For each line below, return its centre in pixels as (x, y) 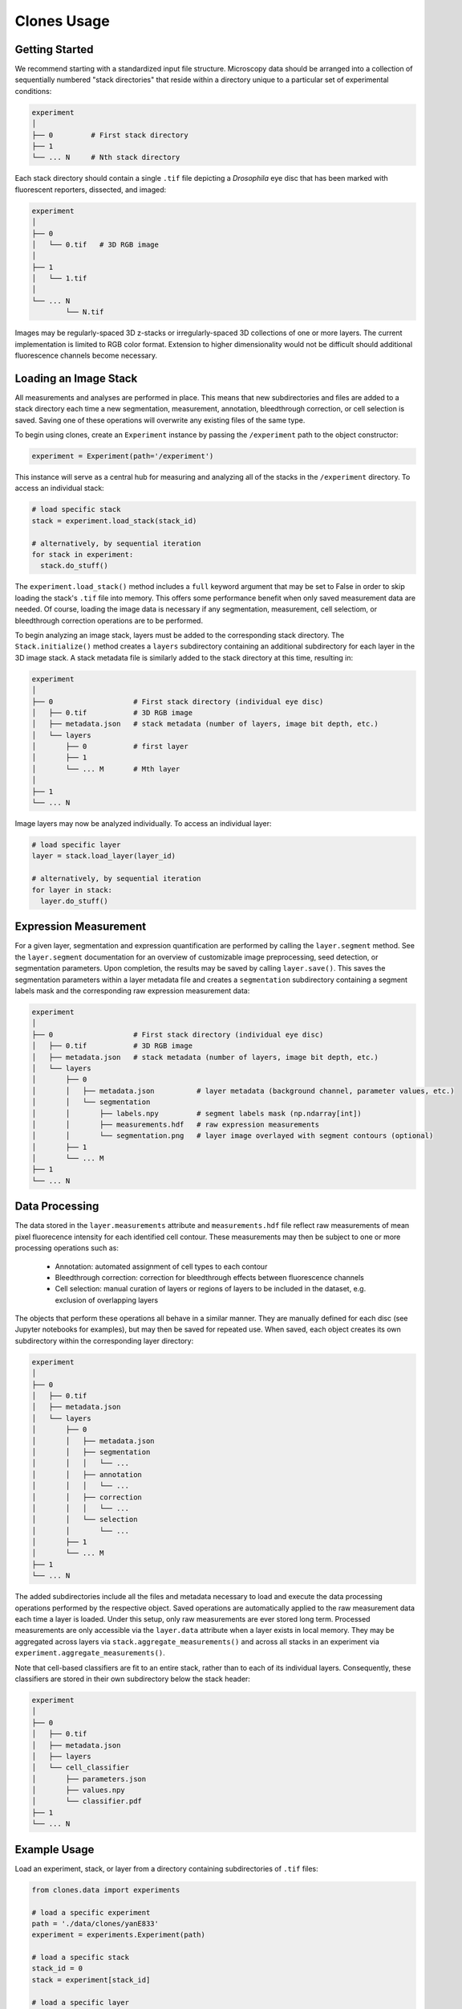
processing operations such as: (67, 1248)
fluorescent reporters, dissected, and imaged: (91, 190)
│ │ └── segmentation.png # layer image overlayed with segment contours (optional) (233, 1136)
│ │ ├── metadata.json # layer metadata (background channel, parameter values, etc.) (243, 1090)
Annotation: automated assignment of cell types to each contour (161, 1266)
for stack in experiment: (83, 555)
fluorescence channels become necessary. (86, 356)
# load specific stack (76, 509)
